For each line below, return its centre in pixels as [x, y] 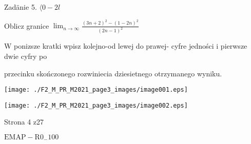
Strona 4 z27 [24, 122]
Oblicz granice [27, 25]
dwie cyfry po [26, 56]
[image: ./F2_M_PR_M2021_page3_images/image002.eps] [96, 105]
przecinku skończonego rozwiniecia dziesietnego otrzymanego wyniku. [113, 73]
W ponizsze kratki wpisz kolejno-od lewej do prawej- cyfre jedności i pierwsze [126, 46]
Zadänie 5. [21, 7]
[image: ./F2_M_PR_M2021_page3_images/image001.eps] [96, 90]
